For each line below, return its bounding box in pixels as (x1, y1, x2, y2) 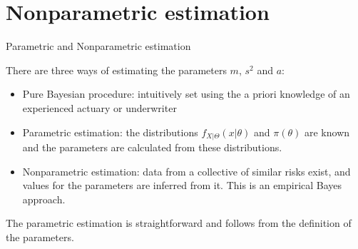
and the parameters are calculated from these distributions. (22, 139, 282, 154)
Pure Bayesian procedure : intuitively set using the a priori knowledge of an (22, 86, 350, 101)
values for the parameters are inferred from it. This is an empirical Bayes (22, 178, 342, 193)
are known (305, 124, 350, 139)
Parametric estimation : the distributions (22, 124, 198, 139)
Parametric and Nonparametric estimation (6, 39, 191, 54)
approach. (22, 191, 66, 206)
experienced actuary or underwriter (22, 100, 177, 115)
